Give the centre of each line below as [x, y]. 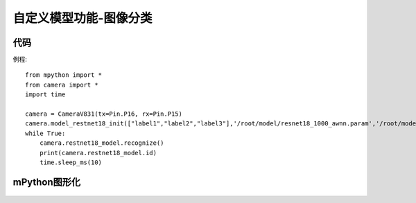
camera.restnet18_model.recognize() [102, 143]
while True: [45, 133]
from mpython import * [64, 75]
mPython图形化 [47, 182]
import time [45, 95]
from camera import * [62, 85]
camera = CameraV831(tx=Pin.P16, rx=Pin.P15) [104, 114]
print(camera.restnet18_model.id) [98, 153]
